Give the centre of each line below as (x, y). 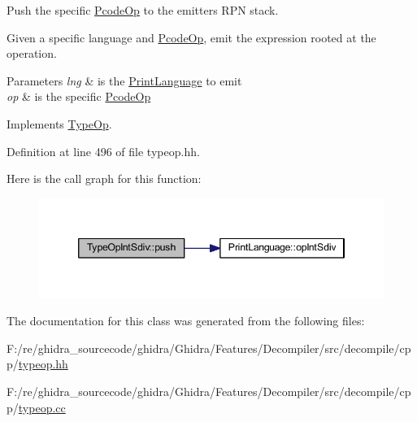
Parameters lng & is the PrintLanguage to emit (124, 80)
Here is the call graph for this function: (104, 178)
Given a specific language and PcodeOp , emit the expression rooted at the (191, 37)
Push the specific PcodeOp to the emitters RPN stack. (143, 10)
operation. (32, 53)
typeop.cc (42, 407)
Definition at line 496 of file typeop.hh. (103, 151)
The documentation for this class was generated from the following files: (186, 321)
